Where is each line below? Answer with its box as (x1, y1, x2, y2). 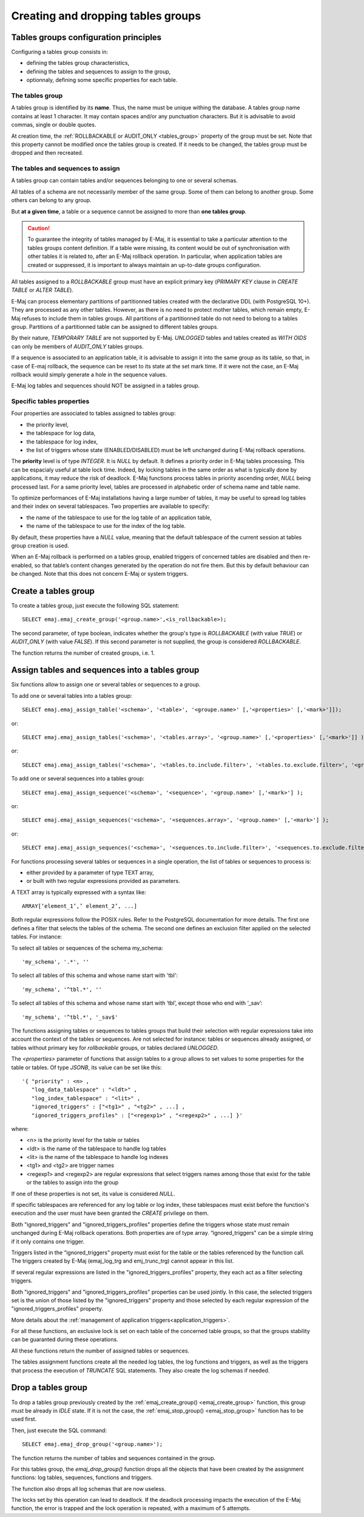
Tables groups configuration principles (11, 32, 162, 42)
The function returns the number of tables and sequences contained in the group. (11, 1454, 215, 1462)
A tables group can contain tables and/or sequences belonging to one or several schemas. (11, 177, 238, 184)
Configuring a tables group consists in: (11, 49, 109, 56)
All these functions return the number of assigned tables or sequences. (11, 1347, 190, 1354)
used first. (11, 1416, 37, 1423)
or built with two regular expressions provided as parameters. (26, 877, 180, 885)
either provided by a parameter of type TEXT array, (26, 868, 154, 876)
